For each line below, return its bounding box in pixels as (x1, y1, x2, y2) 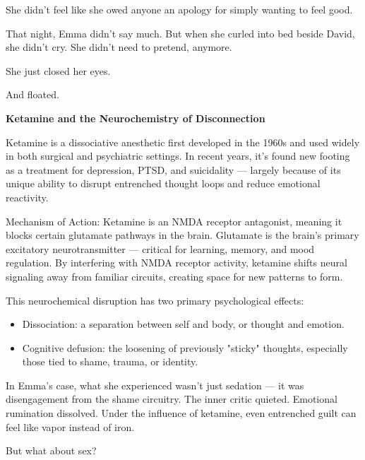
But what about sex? (6, 443, 97, 458)
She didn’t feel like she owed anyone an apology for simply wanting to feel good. (6, 2, 353, 16)
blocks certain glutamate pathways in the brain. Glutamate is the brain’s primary (6, 228, 359, 242)
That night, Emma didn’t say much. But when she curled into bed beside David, (6, 25, 355, 40)
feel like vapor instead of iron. (6, 419, 135, 434)
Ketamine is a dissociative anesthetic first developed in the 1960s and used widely (6, 134, 360, 149)
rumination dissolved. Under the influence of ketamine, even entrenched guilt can (6, 406, 357, 420)
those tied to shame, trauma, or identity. (22, 354, 198, 369)
